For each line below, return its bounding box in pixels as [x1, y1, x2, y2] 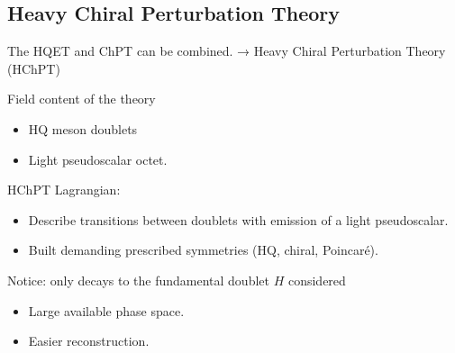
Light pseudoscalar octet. [28, 149, 168, 168]
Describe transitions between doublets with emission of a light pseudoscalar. [28, 210, 449, 229]
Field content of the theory [7, 89, 156, 108]
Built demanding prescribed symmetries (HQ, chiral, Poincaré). [28, 240, 378, 259]
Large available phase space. [28, 301, 185, 320]
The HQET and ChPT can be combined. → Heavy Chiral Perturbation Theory [7, 41, 446, 60]
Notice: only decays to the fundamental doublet [7, 270, 269, 289]
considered [287, 270, 346, 289]
